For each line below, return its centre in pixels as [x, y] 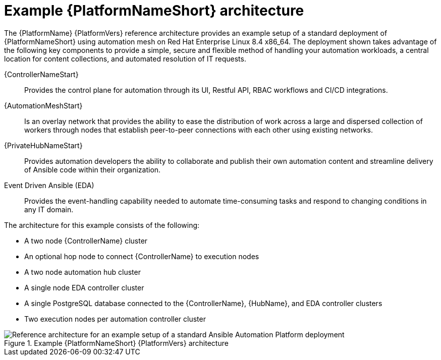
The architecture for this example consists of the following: [102, 225]
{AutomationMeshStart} [43, 105]
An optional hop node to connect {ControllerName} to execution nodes [142, 256]
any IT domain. [49, 209]
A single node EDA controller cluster [84, 287]
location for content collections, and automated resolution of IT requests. [125, 58]
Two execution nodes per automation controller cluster [115, 319]
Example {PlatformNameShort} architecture [154, 11]
